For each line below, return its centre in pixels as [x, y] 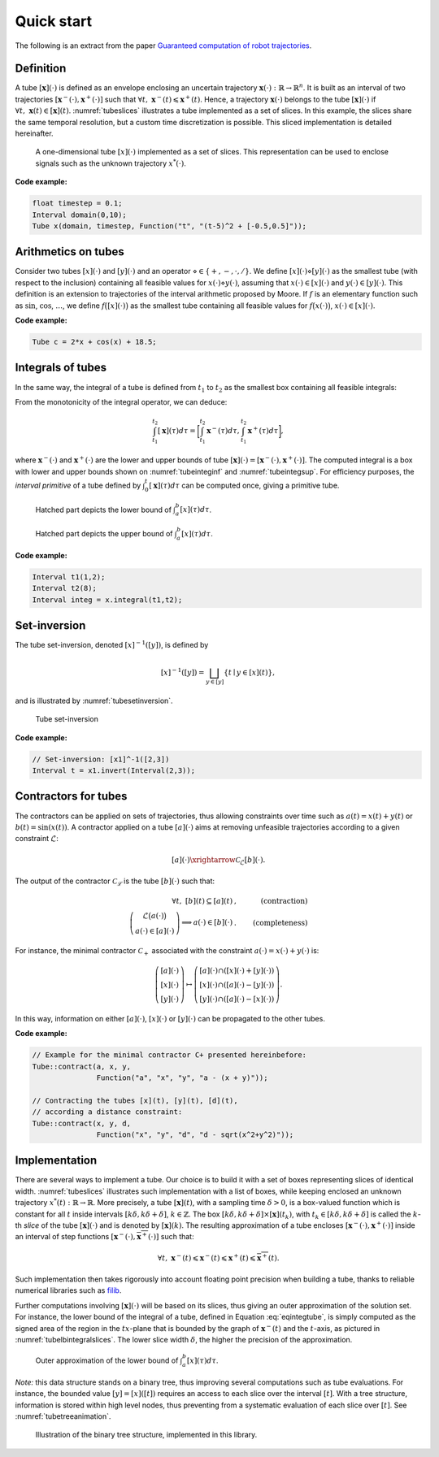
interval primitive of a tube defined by [78, 485]
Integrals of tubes [61, 368]
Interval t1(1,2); [69, 577]
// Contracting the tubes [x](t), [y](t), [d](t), [135, 1100]
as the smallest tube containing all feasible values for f [222, 306]
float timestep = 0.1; [77, 204]
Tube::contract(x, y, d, [82, 1123]
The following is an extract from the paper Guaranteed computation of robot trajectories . [163, 46]
